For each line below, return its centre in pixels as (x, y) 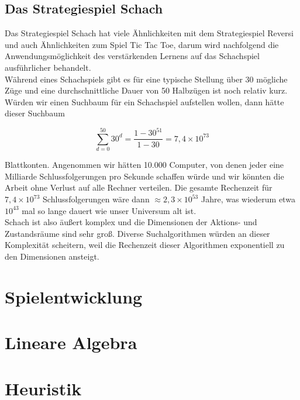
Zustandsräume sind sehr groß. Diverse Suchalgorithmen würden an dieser (137, 233)
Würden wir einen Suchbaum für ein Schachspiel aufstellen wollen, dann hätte (144, 101)
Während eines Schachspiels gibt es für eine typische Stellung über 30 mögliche (146, 79)
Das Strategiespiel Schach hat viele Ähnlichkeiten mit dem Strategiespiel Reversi (149, 33)
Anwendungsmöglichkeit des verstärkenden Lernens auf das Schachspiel (132, 56)
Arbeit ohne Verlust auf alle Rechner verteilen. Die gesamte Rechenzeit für (139, 187)
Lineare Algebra (71, 342)
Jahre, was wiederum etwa (248, 199)
